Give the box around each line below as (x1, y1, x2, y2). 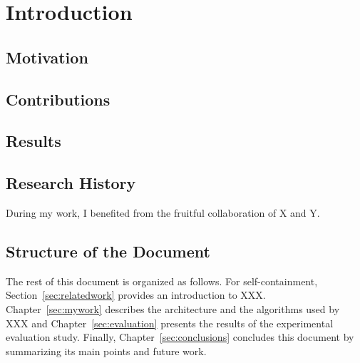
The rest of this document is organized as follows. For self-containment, (6, 273, 318, 288)
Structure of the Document (6, 240, 210, 262)
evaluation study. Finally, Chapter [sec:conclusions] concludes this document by (6, 329, 354, 344)
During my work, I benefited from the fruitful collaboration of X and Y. (6, 205, 320, 220)
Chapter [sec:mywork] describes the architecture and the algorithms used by (6, 301, 340, 316)
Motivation (6, 46, 88, 68)
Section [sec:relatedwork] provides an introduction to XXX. (6, 287, 266, 302)
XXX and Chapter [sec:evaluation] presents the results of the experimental (6, 315, 334, 330)
